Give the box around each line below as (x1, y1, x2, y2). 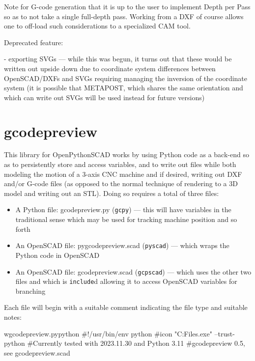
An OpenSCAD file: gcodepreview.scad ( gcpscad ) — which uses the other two (15, 266, 252, 277)
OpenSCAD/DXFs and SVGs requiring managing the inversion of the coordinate (4, 73, 248, 83)
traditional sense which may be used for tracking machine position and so (15, 214, 237, 224)
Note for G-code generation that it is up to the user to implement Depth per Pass (4, 1, 251, 11)
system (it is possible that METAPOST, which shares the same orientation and (4, 83, 243, 93)
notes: (4, 312, 22, 322)
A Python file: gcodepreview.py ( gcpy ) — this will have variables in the (15, 204, 231, 215)
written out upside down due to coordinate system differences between (4, 63, 216, 73)
